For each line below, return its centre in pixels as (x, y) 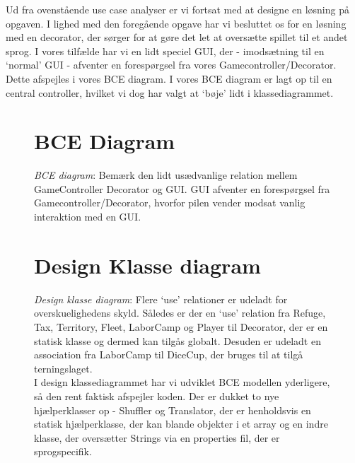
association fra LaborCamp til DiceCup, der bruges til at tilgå (169, 354)
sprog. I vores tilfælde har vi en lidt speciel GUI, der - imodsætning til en (165, 51)
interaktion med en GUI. (88, 217)
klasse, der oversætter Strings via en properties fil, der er (157, 437)
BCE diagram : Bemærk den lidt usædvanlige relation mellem (166, 175)
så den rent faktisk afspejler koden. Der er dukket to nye (157, 395)
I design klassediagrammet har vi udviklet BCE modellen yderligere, (182, 382)
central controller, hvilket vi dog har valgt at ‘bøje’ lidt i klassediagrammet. (170, 92)
